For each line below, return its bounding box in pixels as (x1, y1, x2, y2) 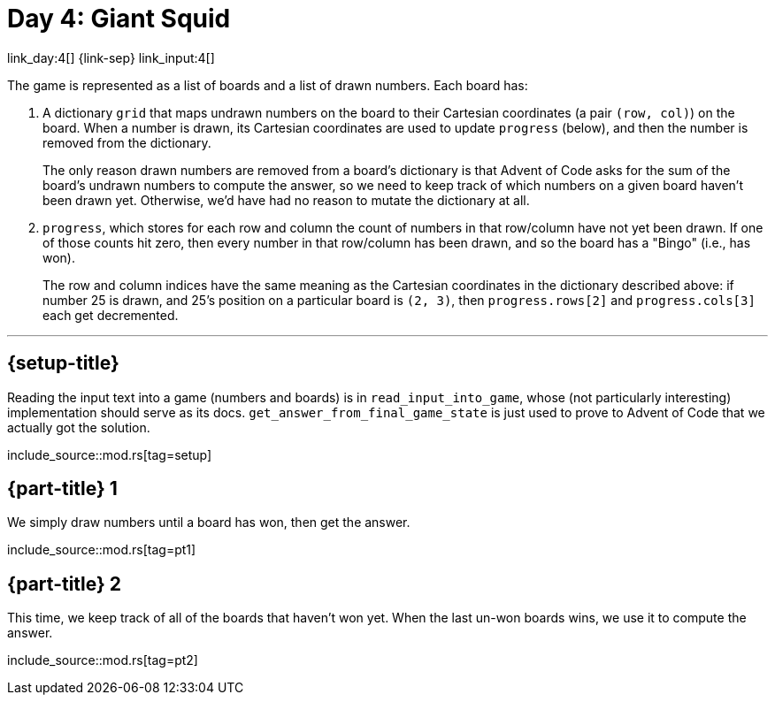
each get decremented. (42, 307, 179, 323)
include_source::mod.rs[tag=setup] (7, 446, 212, 462)
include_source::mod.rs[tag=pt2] (7, 652, 198, 668)
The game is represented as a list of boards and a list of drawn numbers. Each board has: (7, 77, 528, 93)
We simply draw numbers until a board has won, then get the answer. (7, 515, 411, 530)
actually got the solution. (7, 419, 150, 435)
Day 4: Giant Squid (7, 4, 231, 34)
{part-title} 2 (7, 572, 122, 595)
